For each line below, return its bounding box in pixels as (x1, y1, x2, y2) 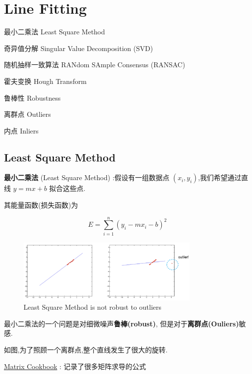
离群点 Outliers (4, 109, 51, 119)
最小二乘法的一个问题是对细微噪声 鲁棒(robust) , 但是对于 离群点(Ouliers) (4, 318, 239, 328)
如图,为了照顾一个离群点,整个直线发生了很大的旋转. (4, 345, 168, 355)
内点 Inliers (4, 125, 39, 135)
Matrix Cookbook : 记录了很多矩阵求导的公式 (4, 361, 146, 371)
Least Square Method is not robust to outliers (24, 302, 162, 312)
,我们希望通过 (198, 172, 241, 183)
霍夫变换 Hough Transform (4, 76, 87, 86)
